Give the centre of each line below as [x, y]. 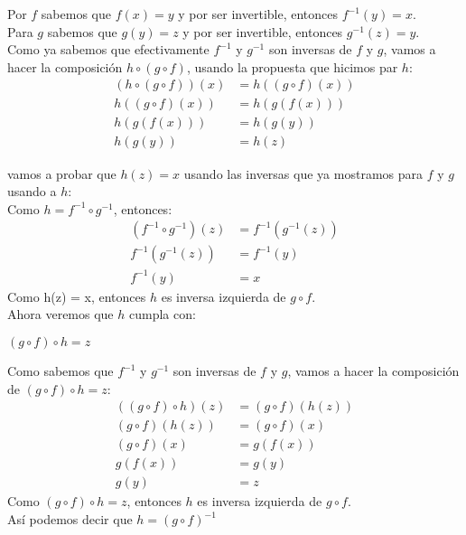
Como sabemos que [61, 371]
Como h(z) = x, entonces [77, 296]
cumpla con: [162, 314]
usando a [32, 191]
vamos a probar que [62, 173]
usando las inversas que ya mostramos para [303, 173]
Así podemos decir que [70, 519]
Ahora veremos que [61, 314]
